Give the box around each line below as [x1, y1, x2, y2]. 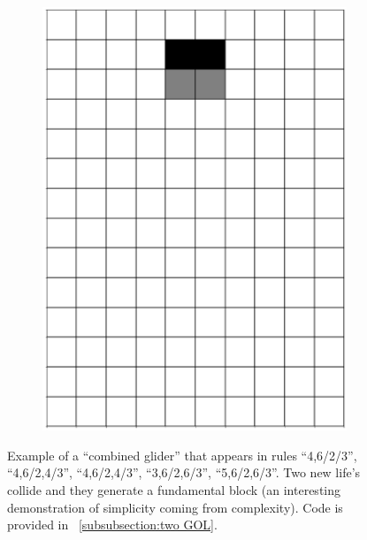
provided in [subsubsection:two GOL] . [7, 515, 218, 534]
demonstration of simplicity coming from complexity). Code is [7, 498, 343, 516]
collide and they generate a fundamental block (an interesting [7, 481, 341, 499]
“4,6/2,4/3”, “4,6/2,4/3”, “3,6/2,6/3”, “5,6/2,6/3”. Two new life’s [7, 463, 361, 482]
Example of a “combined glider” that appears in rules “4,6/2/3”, [7, 445, 357, 464]
